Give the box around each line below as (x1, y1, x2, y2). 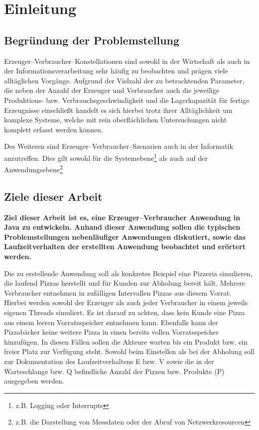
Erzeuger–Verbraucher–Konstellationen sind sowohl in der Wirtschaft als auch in (4, 55, 250, 66)
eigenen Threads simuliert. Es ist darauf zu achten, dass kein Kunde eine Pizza (4, 307, 245, 317)
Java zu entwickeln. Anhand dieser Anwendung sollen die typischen (4, 222, 241, 232)
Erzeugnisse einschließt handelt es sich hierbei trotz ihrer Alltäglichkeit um (4, 104, 233, 115)
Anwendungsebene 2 (4, 163, 63, 174)
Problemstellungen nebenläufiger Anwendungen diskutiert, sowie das (4, 231, 246, 242)
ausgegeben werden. (4, 376, 64, 386)
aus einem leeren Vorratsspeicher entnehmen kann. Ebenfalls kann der (4, 317, 218, 327)
